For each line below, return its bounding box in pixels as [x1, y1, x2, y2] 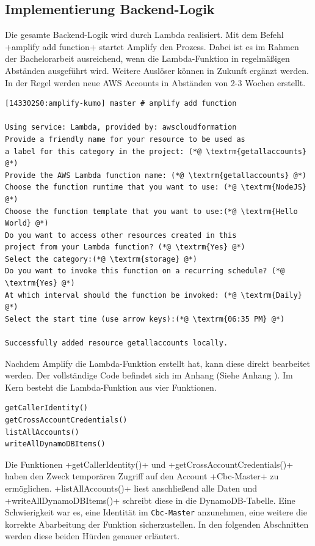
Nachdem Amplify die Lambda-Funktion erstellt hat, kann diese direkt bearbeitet [5, 356, 311, 369]
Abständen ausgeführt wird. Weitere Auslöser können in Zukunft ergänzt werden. [5, 64, 309, 76]
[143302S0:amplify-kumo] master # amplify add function [5, 99, 237, 108]
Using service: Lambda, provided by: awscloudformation [5, 123, 237, 132]
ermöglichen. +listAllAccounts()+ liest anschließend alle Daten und [5, 481, 258, 494]
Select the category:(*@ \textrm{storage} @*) [5, 254, 197, 264]
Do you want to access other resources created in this [5, 231, 237, 240]
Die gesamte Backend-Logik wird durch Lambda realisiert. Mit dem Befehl [5, 28, 284, 41]
